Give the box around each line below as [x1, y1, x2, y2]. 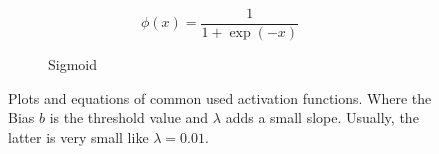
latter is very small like [8, 126, 149, 147]
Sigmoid [48, 54, 98, 75]
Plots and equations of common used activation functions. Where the [8, 87, 432, 108]
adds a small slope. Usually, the [225, 107, 419, 128]
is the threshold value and [49, 107, 209, 128]
